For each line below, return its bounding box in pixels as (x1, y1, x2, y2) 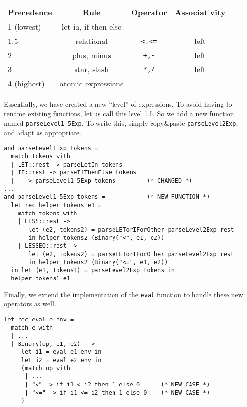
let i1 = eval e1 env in (21, 348, 102, 356)
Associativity (174, 6, 226, 18)
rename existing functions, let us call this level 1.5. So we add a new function (4, 108, 234, 118)
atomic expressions (59, 78, 124, 89)
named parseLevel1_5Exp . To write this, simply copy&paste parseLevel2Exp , (4, 118, 238, 128)
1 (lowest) (8, 21, 41, 32)
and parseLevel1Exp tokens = (4, 145, 98, 152)
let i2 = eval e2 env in (21, 357, 102, 364)
